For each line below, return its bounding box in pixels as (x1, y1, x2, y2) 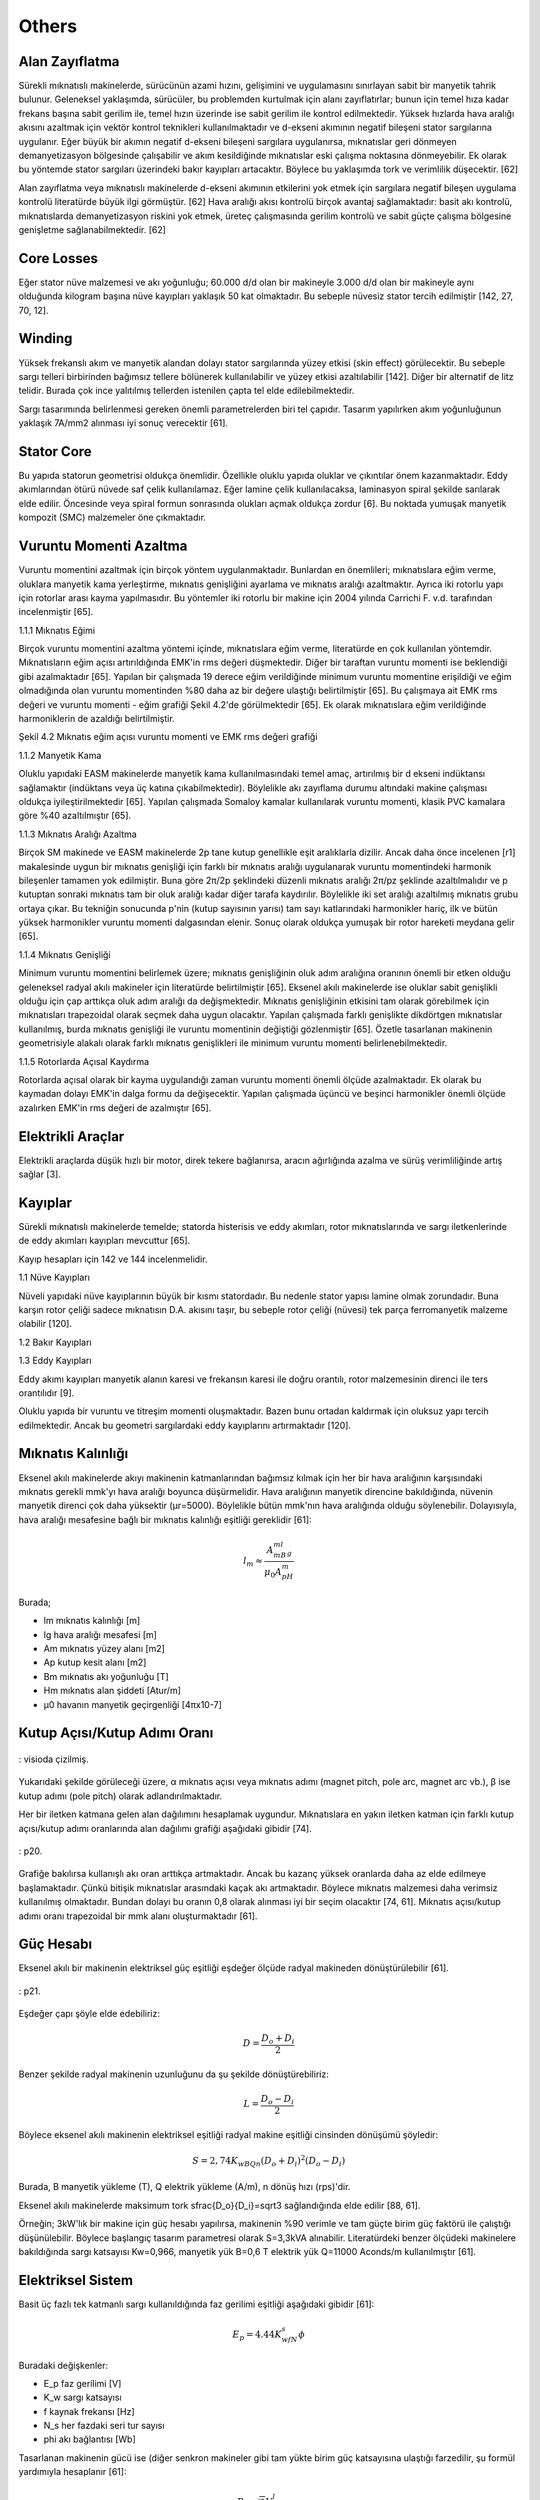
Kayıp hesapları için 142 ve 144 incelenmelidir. (18, 1253, 208, 1265)
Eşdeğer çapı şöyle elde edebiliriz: (18, 2008, 160, 2020)
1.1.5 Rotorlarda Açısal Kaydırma (18, 1055, 150, 1067)
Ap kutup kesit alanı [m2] (43, 1656, 147, 1669)
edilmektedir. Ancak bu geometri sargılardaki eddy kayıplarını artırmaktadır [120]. (18, 1419, 352, 1431)
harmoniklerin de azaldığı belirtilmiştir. (18, 713, 175, 725)
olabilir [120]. (18, 1318, 72, 1330)
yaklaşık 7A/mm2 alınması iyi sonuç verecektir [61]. (18, 417, 229, 429)
